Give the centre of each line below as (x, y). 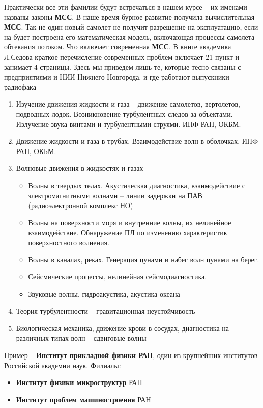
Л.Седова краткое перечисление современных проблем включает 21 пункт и (122, 56)
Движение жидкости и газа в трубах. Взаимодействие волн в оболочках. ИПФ (137, 141)
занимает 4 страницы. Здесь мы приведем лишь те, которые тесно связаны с (123, 67)
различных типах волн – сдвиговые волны (81, 338)
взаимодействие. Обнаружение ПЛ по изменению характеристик (128, 232)
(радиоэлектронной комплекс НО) (81, 205)
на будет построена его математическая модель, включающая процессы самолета (129, 36)
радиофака (20, 86)
